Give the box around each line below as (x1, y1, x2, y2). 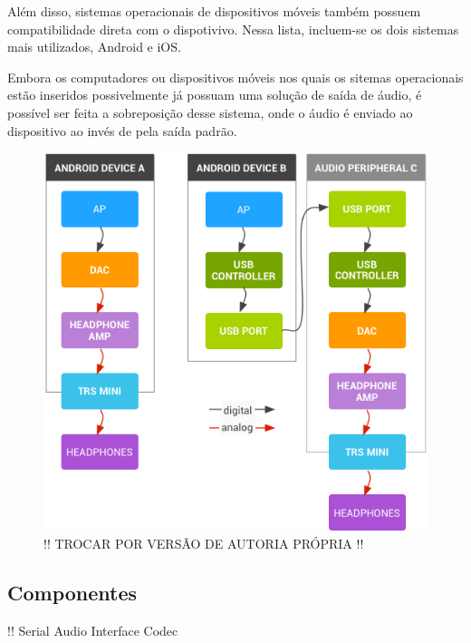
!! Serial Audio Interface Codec (7, 620, 178, 639)
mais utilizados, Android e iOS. (7, 37, 181, 56)
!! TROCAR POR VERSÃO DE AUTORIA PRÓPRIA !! (43, 533, 364, 552)
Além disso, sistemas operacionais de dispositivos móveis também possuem (7, 2, 421, 20)
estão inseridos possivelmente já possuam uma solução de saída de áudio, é (7, 85, 422, 104)
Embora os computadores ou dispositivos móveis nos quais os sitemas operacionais (7, 67, 464, 86)
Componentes (7, 578, 138, 606)
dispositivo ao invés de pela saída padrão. (7, 121, 237, 140)
